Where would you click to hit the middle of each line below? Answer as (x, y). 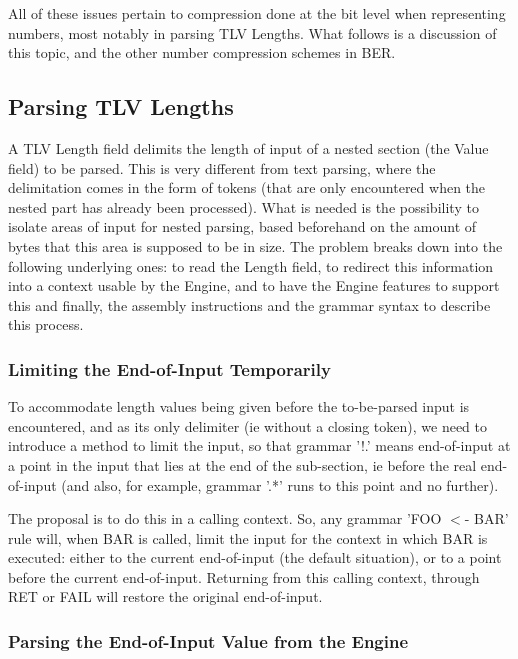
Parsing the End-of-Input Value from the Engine (208, 641)
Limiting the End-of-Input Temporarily (169, 368)
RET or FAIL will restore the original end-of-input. (165, 596)
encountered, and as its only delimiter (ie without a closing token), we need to (248, 425)
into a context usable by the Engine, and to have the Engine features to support (254, 285)
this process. (46, 324)
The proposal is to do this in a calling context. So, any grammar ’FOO (225, 518)
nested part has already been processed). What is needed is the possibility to (243, 206)
